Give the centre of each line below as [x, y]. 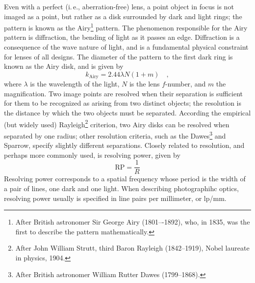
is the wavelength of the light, [75, 84]
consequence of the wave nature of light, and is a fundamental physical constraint [126, 47]
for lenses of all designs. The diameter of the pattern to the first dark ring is [118, 56]
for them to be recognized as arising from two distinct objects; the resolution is [123, 103]
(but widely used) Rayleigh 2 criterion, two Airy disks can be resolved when [117, 123]
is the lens [144, 84]
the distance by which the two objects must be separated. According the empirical [127, 113]
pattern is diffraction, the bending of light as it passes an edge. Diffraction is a [122, 37]
